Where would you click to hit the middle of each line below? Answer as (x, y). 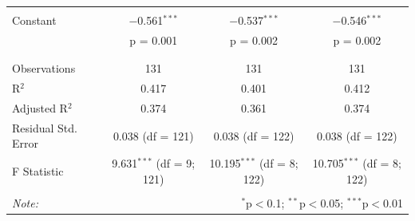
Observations (44, 68)
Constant (34, 20)
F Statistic (38, 170)
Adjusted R (40, 107)
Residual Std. (45, 127)
